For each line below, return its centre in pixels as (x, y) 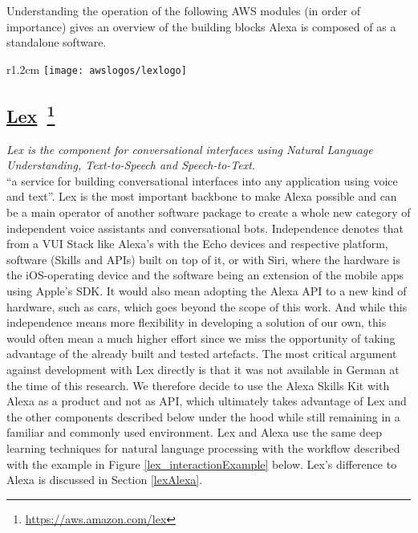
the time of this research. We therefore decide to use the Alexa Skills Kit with (198, 385)
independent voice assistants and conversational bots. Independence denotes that (205, 228)
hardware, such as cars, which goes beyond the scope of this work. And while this (207, 306)
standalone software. (57, 42)
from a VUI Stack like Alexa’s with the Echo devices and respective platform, (197, 244)
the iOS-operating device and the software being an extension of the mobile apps (205, 275)
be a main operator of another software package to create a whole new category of (209, 212)
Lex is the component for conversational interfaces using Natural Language (190, 149)
